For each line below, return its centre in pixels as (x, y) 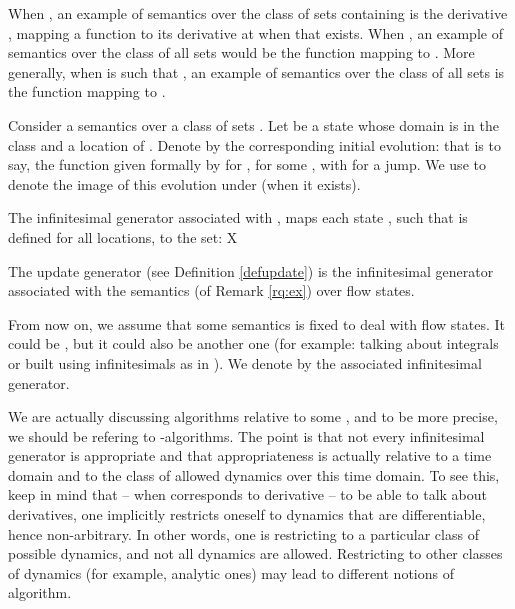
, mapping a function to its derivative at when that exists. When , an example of (255, 32)
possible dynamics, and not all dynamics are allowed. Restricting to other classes (255, 553)
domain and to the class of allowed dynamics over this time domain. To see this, (254, 474)
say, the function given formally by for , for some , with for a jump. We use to (247, 164)
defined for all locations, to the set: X (123, 236)
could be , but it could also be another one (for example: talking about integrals (253, 343)
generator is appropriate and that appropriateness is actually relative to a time (250, 455)
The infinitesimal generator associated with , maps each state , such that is (238, 217)
